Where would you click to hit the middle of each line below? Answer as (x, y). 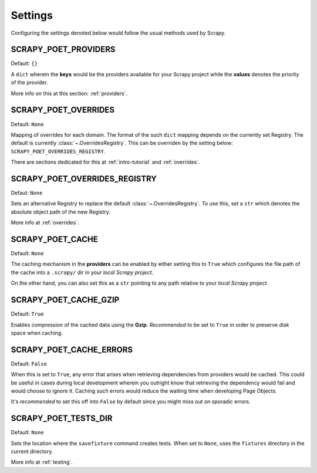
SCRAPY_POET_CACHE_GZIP (65, 300)
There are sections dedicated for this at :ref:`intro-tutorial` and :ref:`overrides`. (105, 162)
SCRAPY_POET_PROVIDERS (63, 50)
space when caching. (37, 333)
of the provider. (29, 83)
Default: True (27, 314)
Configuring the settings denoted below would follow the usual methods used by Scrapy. (118, 33)
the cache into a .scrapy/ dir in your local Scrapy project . (82, 272)
